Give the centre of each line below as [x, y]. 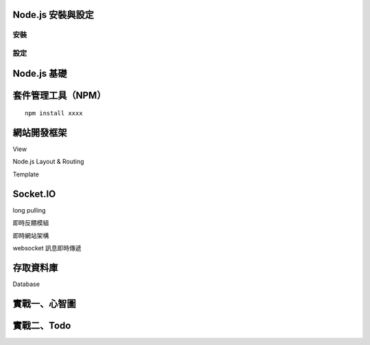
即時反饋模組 [31, 223]
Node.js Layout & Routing [49, 162]
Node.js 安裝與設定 [53, 15]
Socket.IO [34, 194]
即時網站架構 [31, 235]
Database [26, 284]
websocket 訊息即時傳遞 [47, 248]
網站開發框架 [40, 133]
